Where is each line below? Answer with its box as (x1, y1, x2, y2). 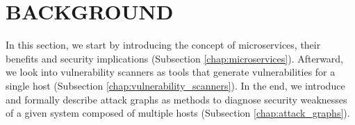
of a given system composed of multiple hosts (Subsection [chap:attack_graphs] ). (6, 106, 350, 120)
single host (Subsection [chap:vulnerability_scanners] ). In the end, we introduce (6, 78, 345, 92)
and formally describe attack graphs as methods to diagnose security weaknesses (6, 92, 347, 106)
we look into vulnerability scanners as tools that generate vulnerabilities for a (6, 65, 336, 79)
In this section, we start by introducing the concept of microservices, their (6, 37, 321, 52)
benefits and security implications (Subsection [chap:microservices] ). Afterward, (6, 51, 344, 65)
